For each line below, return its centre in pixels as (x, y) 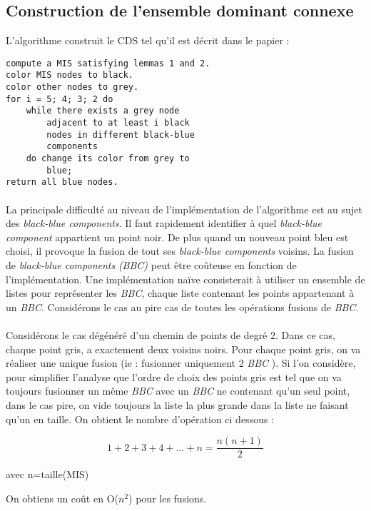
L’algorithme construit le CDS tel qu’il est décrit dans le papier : (148, 40)
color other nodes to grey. (72, 87)
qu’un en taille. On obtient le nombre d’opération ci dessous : (140, 419)
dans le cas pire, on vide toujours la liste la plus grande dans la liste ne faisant (177, 404)
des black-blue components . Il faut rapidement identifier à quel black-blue (164, 223)
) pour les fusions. (168, 498)
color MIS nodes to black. (70, 75)
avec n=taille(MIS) (47, 474)
